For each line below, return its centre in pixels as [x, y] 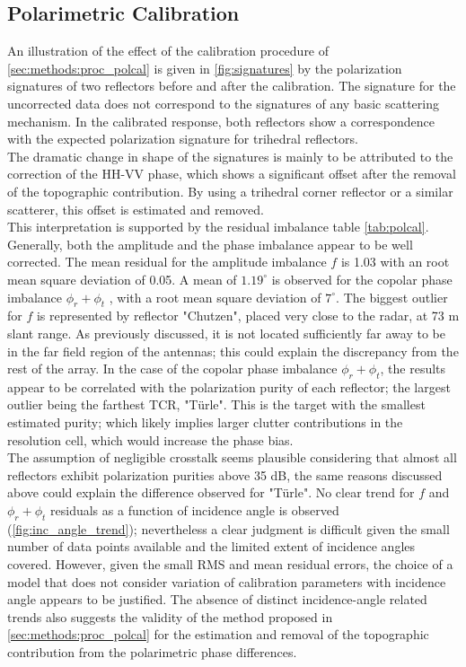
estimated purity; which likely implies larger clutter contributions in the [205, 422]
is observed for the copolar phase [362, 279]
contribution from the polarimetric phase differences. [152, 652]
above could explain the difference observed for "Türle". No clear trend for [211, 492]
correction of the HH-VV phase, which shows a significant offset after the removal [232, 174]
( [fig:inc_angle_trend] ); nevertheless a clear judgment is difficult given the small [229, 528]
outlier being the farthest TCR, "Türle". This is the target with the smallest [216, 404]
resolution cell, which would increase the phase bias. [150, 439]
